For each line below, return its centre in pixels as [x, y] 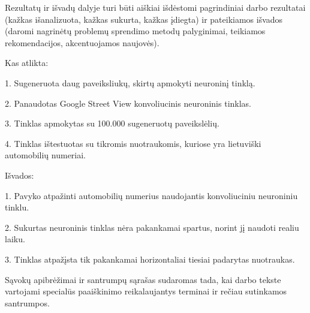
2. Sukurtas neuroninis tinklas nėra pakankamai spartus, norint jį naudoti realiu [152, 227]
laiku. [15, 239]
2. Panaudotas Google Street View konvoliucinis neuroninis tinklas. [128, 103]
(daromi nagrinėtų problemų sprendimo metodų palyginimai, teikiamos [135, 31]
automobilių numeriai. [46, 155]
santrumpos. [27, 303]
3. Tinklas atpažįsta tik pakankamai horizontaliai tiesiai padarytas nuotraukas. [150, 259]
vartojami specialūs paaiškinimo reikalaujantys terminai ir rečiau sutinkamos [146, 291]
